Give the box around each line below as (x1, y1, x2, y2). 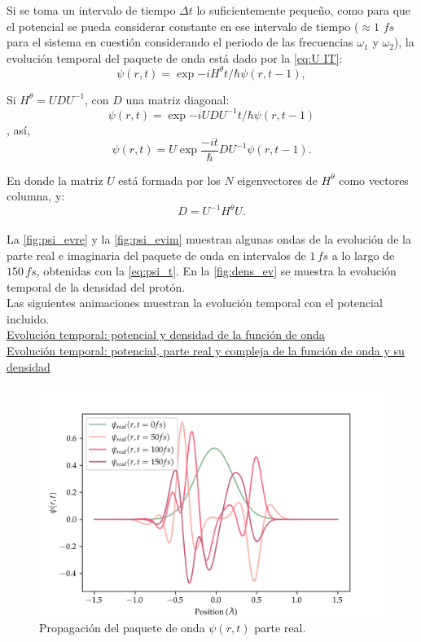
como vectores (339, 171, 409, 188)
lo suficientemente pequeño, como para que (196, 2, 411, 18)
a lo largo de (331, 246, 395, 263)
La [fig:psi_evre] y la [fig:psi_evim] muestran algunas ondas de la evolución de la (7, 230, 411, 247)
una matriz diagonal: (125, 90, 230, 108)
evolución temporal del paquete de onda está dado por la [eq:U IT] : (7, 49, 343, 66)
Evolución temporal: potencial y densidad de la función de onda (7, 326, 325, 343)
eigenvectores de (237, 171, 318, 188)
